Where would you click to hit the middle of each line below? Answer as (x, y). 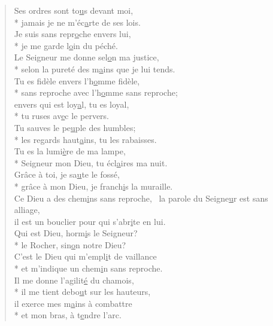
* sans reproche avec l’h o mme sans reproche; (96, 92)
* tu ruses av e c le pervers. (61, 116)
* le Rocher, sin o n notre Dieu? (70, 244)
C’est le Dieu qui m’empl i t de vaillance (85, 256)
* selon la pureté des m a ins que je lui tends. (95, 68)
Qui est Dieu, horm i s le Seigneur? (76, 233)
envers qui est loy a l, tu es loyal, (72, 104)
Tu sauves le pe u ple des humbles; (75, 127)
